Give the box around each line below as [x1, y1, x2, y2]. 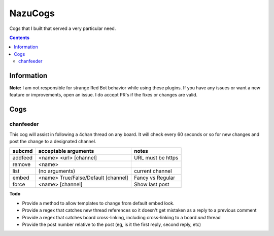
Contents [9, 35, 30, 41]
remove [12, 161, 31, 168]
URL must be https [133, 154, 179, 161]
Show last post [133, 181, 169, 188]
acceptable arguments [38, 148, 94, 155]
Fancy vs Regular [133, 174, 176, 181]
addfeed [12, 154, 33, 161]
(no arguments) [38, 167, 76, 175]
